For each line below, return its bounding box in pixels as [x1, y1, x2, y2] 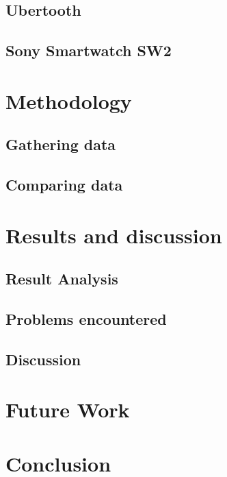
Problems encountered [5, 308, 167, 330]
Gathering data [5, 134, 116, 155]
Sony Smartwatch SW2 [5, 40, 172, 61]
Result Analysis [5, 268, 118, 289]
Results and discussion [5, 221, 222, 249]
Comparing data [5, 174, 123, 195]
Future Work [5, 395, 130, 424]
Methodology [5, 86, 132, 114]
